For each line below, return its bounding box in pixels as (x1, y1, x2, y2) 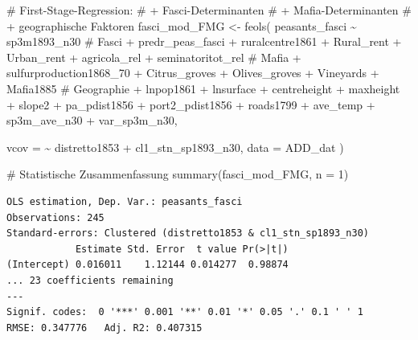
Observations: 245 (6, 211, 104, 223)
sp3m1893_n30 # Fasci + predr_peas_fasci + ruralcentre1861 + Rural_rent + (6, 33, 402, 50)
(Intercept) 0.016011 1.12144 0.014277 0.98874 (6, 259, 289, 271)
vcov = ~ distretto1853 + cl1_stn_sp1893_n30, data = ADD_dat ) (6, 138, 344, 155)
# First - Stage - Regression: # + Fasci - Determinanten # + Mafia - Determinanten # (6, 2, 412, 18)
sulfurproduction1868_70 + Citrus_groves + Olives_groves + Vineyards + (6, 64, 379, 81)
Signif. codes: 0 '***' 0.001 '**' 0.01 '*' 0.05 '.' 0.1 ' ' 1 (6, 306, 363, 318)
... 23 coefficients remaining (6, 274, 174, 286)
